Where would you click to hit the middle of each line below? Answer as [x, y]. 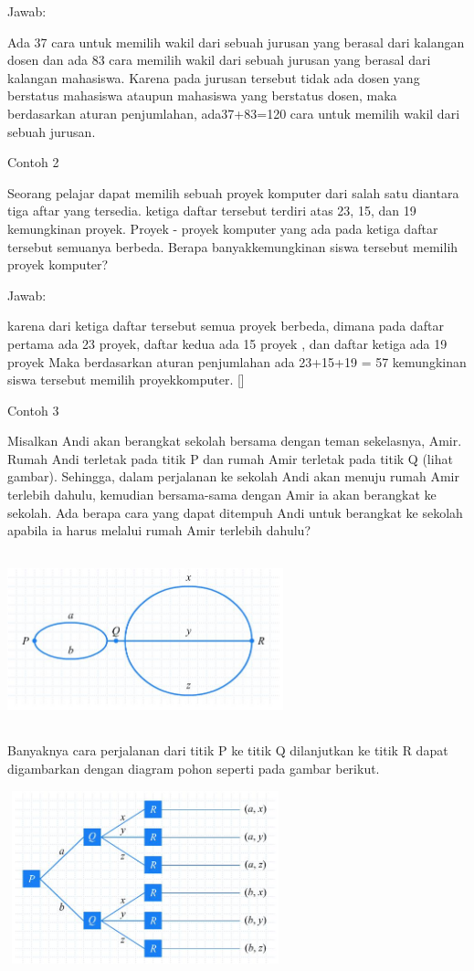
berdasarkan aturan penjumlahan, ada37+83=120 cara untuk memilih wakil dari [234, 113]
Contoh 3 [33, 410]
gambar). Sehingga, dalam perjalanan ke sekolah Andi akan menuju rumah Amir [233, 476]
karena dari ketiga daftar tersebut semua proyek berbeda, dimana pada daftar [226, 326]
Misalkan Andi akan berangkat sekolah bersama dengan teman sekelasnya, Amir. [235, 441]
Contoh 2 [33, 162]
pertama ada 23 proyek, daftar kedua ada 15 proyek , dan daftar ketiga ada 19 [227, 343]
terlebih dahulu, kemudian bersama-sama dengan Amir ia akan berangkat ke [222, 495]
